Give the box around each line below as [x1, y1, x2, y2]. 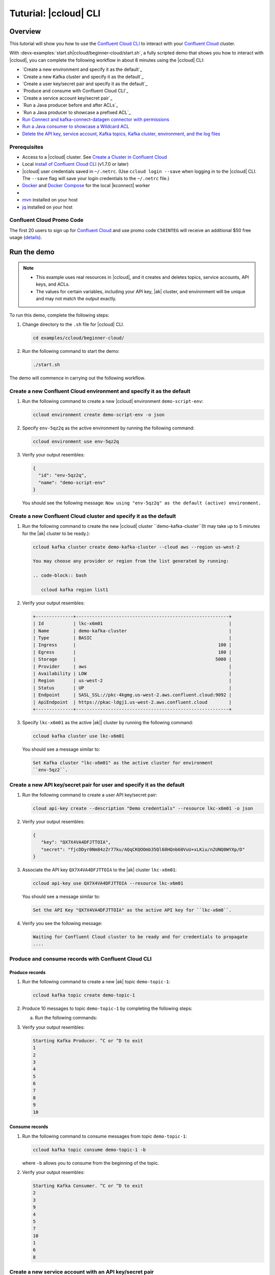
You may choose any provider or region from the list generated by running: [33, 558, 229, 564]
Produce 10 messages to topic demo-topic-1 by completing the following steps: [22, 1005, 193, 1011]
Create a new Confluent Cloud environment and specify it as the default [9, 388, 191, 395]
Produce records [9, 969, 46, 975]
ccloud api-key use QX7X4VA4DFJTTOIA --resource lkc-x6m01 [33, 880, 183, 886]
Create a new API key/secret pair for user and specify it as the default [9, 781, 185, 788]
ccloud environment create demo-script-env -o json [33, 412, 165, 418]
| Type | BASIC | [33, 635, 232, 641]
